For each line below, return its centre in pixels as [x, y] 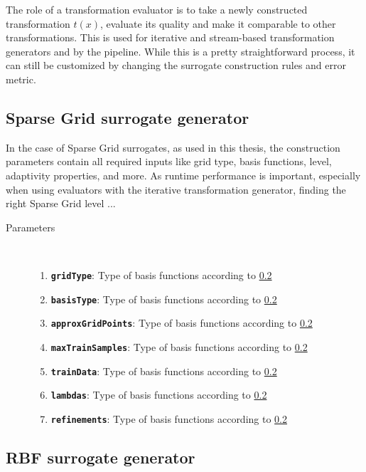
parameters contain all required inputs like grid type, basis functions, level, [169, 161]
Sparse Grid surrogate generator [128, 117]
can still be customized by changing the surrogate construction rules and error [176, 65]
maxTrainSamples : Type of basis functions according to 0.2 [179, 346]
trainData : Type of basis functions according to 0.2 [164, 371]
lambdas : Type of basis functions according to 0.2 [159, 395]
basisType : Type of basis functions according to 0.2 [164, 299]
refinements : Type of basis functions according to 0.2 [169, 418]
